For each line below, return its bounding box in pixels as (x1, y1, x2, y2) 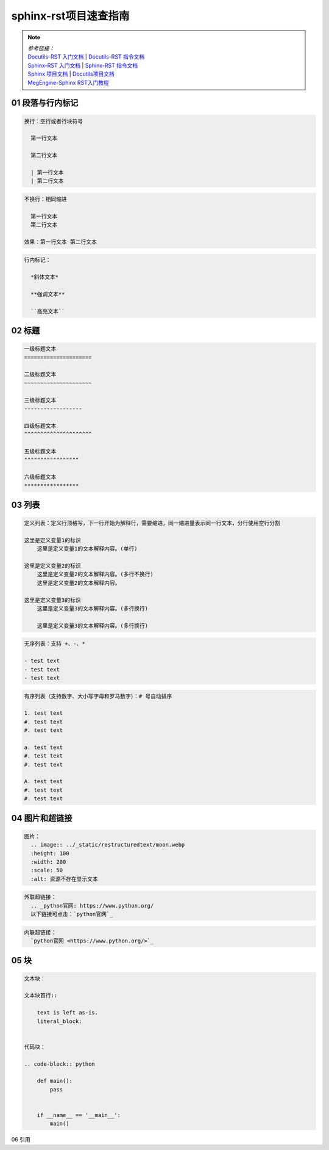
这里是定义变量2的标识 (24, 562, 82, 570)
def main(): (37, 1077, 73, 1085)
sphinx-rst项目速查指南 (11, 9, 130, 23)
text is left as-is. (37, 1009, 99, 1016)
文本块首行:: (24, 992, 58, 999)
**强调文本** (30, 291, 65, 297)
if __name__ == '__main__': (37, 1112, 121, 1118)
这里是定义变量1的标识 (24, 537, 82, 543)
